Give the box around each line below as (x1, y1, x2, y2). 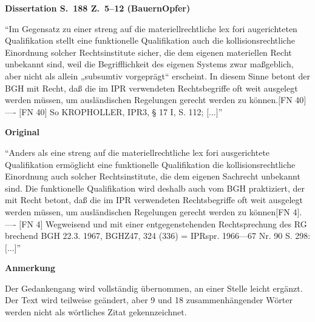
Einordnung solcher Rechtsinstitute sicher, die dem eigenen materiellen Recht (5, 45, 292, 58)
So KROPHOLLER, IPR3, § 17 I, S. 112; (50, 105, 204, 118)
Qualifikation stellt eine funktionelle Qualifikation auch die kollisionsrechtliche (5, 34, 295, 47)
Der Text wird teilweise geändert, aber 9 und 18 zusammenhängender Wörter (5, 293, 293, 306)
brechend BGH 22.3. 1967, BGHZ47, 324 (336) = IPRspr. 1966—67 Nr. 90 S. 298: (5, 229, 311, 242)
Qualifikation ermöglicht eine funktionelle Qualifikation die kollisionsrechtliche (5, 158, 296, 170)
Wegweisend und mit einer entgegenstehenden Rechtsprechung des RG (46, 217, 307, 230)
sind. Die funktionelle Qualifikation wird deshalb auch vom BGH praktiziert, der (5, 181, 305, 194)
